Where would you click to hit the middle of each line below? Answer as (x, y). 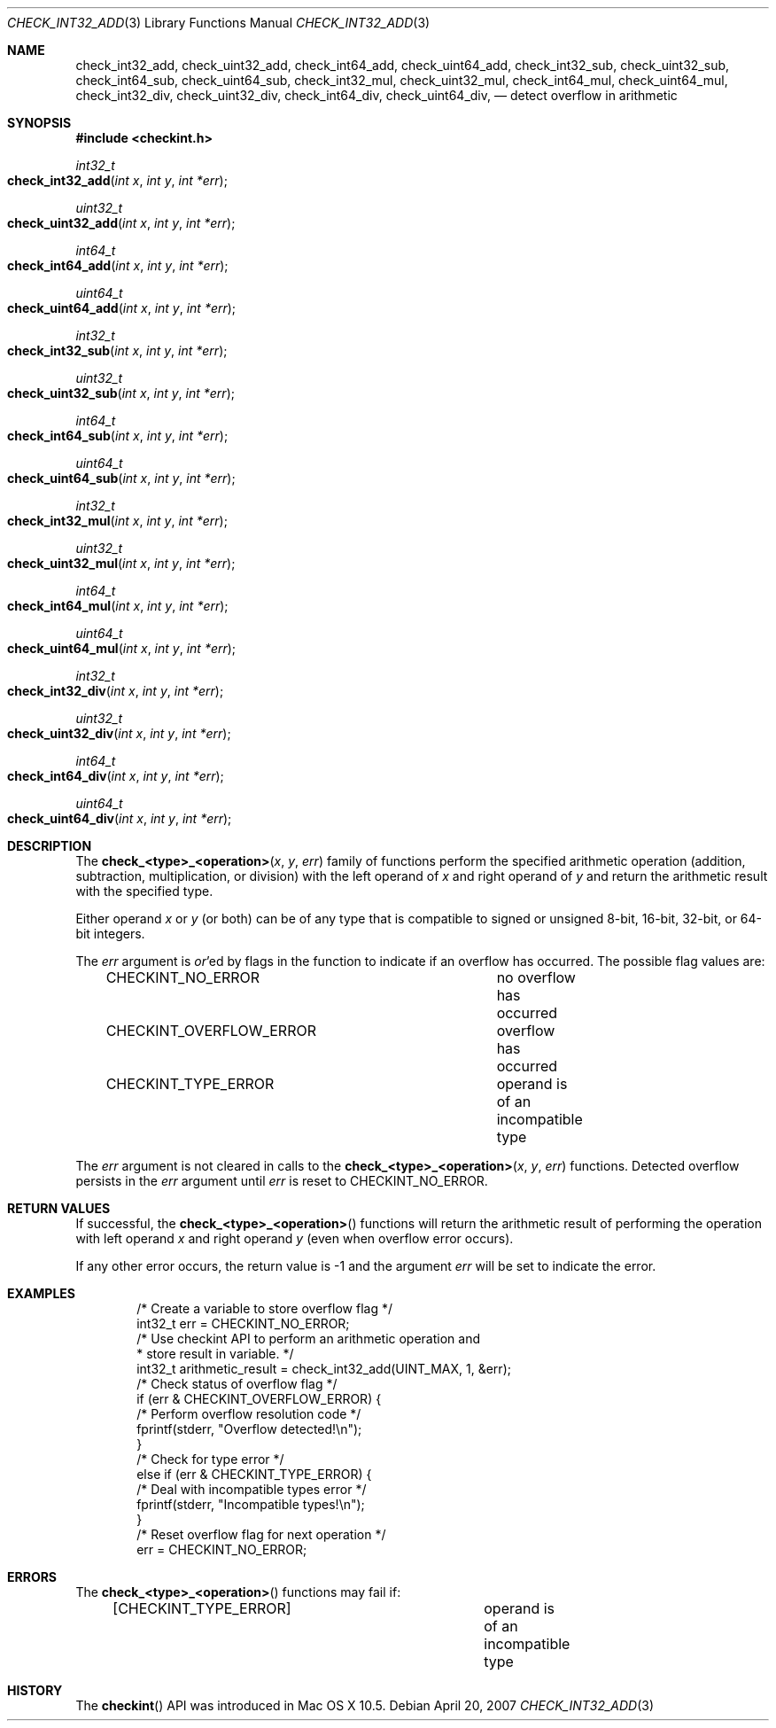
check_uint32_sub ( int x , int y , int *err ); (121, 393)
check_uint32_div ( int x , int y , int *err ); (119, 733)
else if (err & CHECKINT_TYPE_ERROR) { (254, 1474)
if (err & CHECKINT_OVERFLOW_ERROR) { (259, 1399)
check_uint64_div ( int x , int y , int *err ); (120, 818)
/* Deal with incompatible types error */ (252, 1489)
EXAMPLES (41, 1293)
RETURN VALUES (59, 1208)
